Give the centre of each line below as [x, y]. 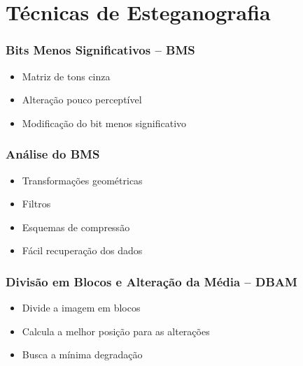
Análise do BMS [53, 154]
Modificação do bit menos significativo [104, 123]
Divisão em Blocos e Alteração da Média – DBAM [151, 281]
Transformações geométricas [82, 180]
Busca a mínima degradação [82, 354]
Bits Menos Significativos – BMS [100, 50]
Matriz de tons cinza [66, 76]
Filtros [36, 204]
